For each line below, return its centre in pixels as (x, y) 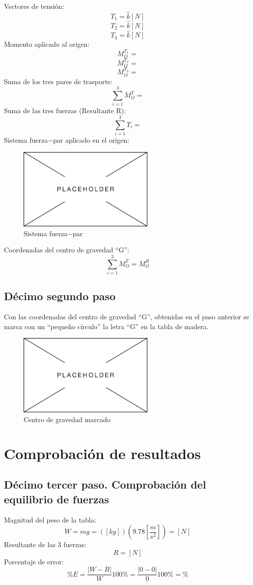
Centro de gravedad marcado (67, 419)
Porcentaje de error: (34, 561)
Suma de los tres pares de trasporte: (58, 81)
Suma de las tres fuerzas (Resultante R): (65, 110)
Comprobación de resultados (102, 453)
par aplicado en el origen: (91, 140)
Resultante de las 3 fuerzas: (45, 544)
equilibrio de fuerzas (56, 499)
